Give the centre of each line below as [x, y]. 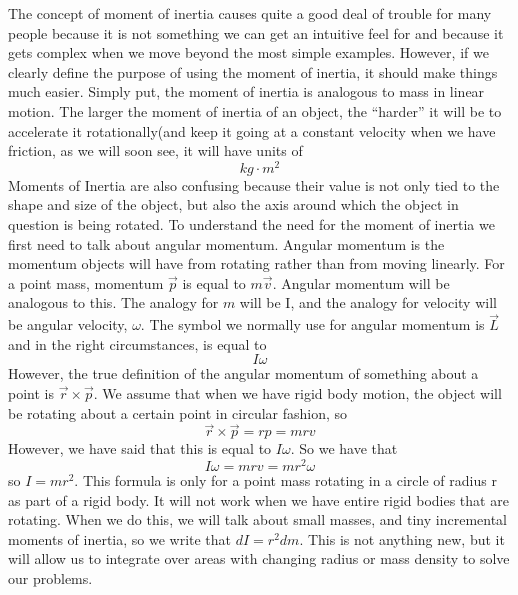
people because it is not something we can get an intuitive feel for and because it [256, 32]
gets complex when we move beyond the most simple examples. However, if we [248, 52]
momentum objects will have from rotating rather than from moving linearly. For [256, 263]
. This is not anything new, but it [402, 538]
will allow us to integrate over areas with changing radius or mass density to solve [259, 558]
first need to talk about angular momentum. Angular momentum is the [226, 243]
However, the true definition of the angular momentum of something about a [243, 373]
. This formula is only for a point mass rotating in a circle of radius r [285, 480]
